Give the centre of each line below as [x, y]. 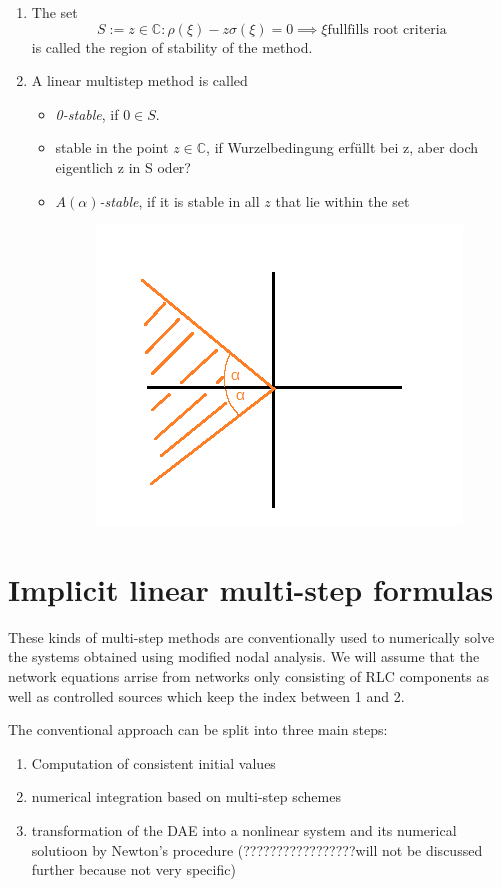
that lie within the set [342, 200]
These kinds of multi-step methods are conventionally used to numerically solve [251, 636]
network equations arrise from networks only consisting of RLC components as [248, 676]
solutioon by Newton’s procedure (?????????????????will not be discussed [257, 849]
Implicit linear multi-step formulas [251, 588]
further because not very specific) [133, 869]
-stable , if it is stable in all [179, 200]
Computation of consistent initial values [153, 762]
